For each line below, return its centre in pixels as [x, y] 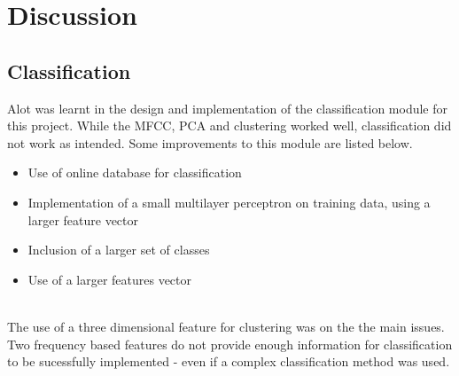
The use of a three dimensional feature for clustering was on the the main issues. [226, 326]
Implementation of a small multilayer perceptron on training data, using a [229, 202]
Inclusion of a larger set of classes [119, 250]
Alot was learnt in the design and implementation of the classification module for [227, 108]
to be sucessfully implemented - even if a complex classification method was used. [229, 361]
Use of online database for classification [135, 172]
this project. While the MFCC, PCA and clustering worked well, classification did [229, 125]
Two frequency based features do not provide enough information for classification [230, 344]
